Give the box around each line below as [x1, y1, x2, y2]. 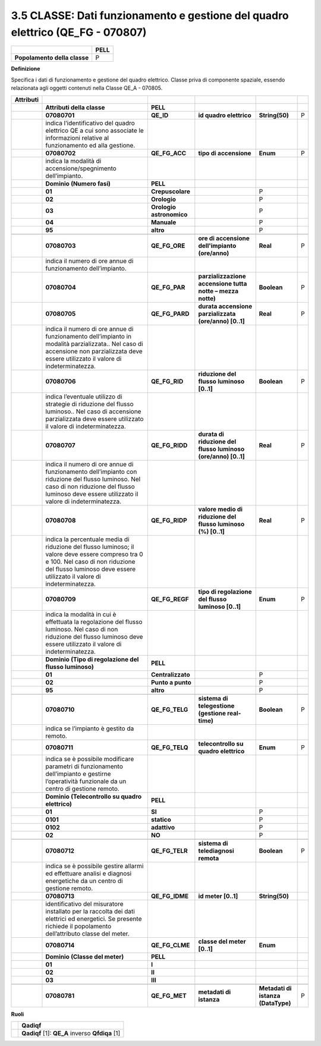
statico [150, 815, 172, 824]
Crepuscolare [150, 187, 190, 196]
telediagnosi [198, 846, 234, 855]
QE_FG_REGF [150, 595, 190, 603]
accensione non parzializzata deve [45, 347, 143, 355]
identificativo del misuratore [45, 900, 124, 908]
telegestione [198, 702, 235, 710]
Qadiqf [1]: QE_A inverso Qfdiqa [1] [21, 1029, 121, 1037]
